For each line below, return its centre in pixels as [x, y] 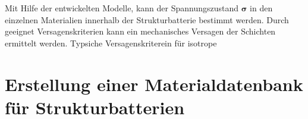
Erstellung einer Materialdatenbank [154, 84]
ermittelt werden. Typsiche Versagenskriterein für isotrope [111, 43]
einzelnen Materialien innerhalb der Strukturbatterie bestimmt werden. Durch [147, 19]
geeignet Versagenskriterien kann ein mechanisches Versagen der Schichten [140, 31]
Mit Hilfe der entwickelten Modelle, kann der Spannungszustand [122, 8]
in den [261, 8]
